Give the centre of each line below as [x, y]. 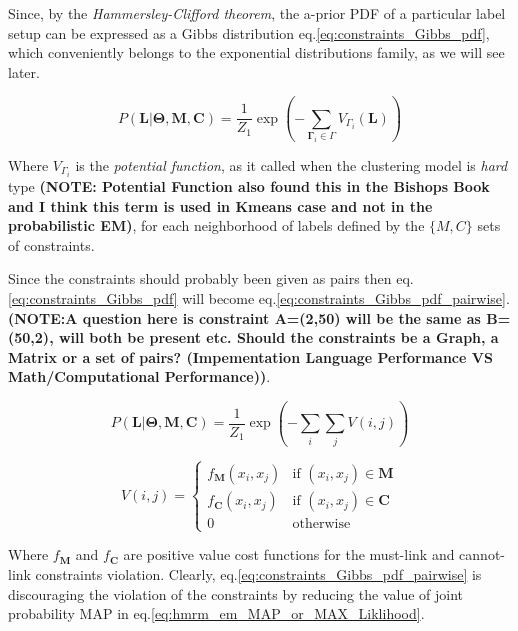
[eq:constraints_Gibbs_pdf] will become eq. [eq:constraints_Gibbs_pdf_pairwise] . [259, 298]
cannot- [482, 554]
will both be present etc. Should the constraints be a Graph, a [278, 337]
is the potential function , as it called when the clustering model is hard [291, 165]
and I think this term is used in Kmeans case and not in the [220, 205]
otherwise [321, 524]
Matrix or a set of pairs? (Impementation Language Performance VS [250, 356]
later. [24, 71]
